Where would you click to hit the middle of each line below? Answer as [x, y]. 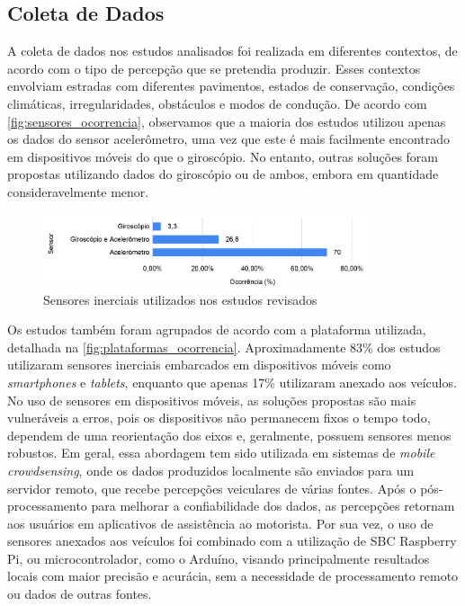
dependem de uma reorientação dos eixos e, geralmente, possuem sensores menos [229, 435]
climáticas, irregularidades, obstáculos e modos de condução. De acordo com [217, 103]
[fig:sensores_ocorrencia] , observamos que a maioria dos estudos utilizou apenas [227, 121]
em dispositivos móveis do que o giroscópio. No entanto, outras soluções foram [223, 156]
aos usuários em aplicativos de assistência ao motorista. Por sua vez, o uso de [220, 523]
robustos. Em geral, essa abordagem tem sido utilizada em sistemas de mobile [221, 453]
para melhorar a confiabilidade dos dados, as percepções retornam [273, 506]
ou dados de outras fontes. [80, 594]
